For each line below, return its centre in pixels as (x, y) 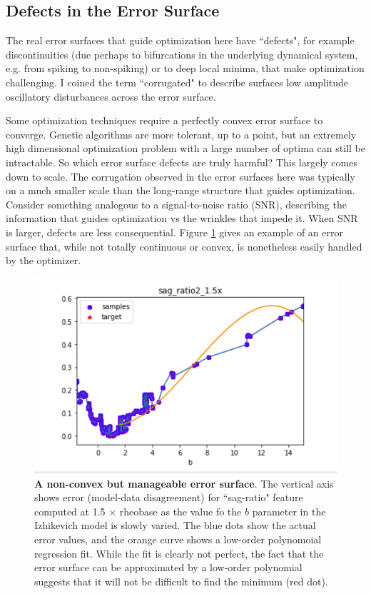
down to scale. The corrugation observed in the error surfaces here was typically (181, 176)
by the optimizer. (44, 260)
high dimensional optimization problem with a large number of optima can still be (185, 148)
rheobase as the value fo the (181, 511)
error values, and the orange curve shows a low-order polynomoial (178, 539)
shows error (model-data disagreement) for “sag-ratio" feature (169, 497)
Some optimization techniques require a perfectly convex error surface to (164, 120)
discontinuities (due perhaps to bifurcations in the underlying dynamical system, (182, 54)
